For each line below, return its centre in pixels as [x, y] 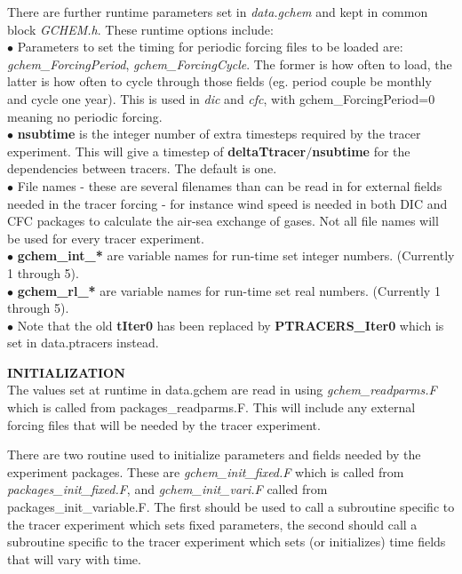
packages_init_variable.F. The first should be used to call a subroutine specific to [231, 507]
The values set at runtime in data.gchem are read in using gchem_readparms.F [222, 390]
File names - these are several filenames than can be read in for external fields [230, 185]
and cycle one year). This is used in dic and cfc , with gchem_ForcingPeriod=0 [221, 98]
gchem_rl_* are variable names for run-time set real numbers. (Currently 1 [229, 290]
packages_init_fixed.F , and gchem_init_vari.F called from [167, 489]
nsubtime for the [361, 151]
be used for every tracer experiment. [106, 238]
